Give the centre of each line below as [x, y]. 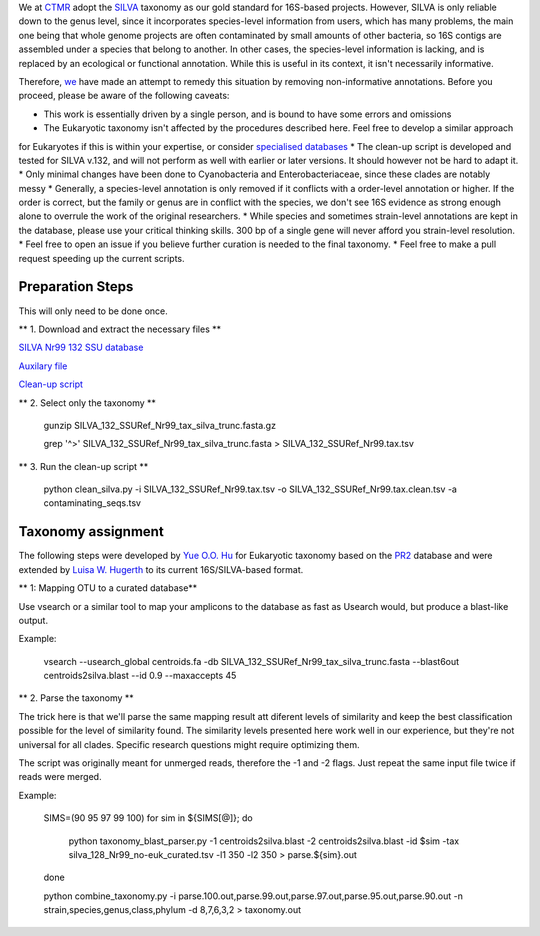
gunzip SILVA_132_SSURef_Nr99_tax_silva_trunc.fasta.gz [160, 425]
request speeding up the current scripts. [101, 258]
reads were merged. [60, 777]
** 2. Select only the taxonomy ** [87, 402]
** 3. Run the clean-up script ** [83, 466]
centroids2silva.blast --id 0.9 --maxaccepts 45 [140, 676]
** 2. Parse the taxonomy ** [76, 698]
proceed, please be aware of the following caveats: [124, 96]
